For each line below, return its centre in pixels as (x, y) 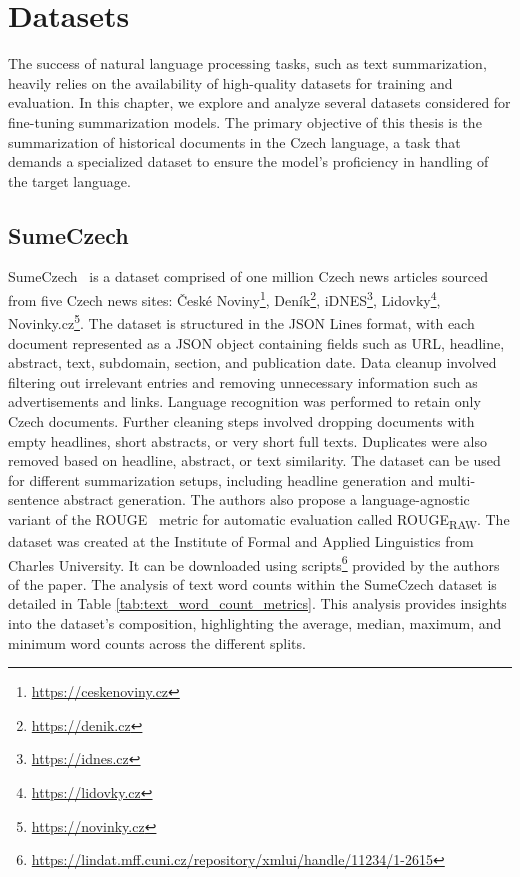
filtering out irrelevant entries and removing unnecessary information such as (243, 381)
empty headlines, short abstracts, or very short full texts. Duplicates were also (247, 440)
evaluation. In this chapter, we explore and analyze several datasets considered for (259, 102)
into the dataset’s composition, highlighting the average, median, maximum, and (255, 623)
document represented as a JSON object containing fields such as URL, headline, (256, 342)
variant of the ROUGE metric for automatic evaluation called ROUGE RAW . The (259, 520)
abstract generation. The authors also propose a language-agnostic (266, 499)
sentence (34, 499)
